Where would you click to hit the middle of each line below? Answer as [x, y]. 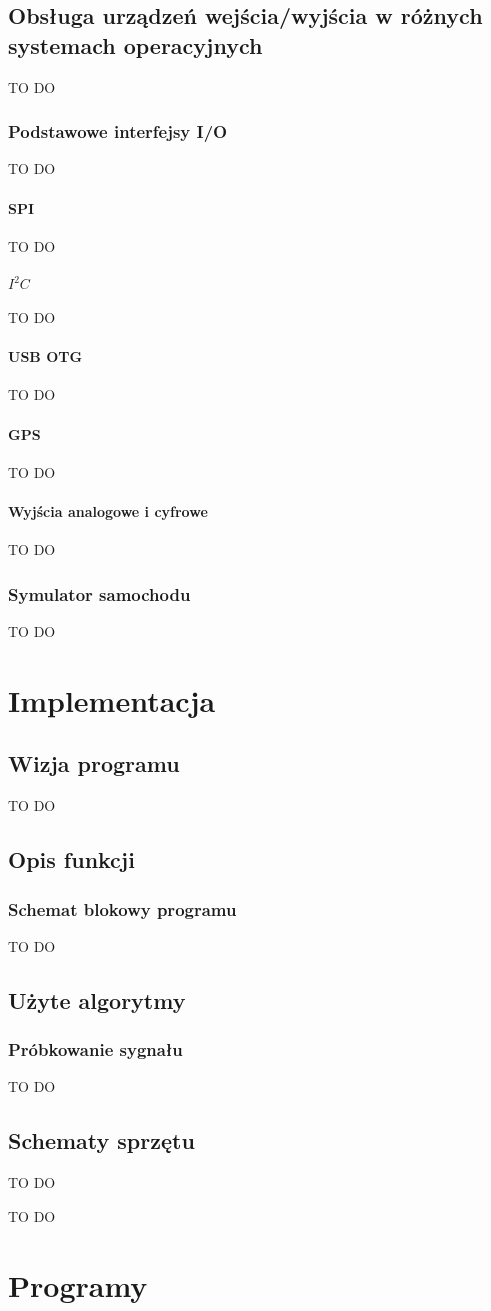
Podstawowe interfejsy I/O [118, 131]
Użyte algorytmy [97, 999]
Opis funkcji [71, 859]
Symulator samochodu [99, 593]
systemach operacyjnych [135, 44]
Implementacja [112, 699]
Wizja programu [94, 763]
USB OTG [45, 356]
